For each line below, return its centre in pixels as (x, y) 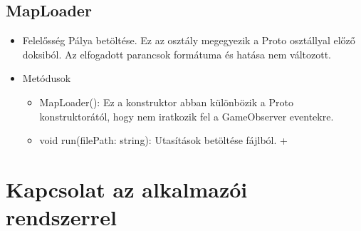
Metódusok (47, 78)
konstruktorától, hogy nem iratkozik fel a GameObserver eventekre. (187, 116)
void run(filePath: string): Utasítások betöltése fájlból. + (163, 140)
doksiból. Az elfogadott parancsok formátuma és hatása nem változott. (177, 54)
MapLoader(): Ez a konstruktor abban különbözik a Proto (166, 102)
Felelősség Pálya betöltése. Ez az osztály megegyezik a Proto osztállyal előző (189, 40)
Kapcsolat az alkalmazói (127, 189)
